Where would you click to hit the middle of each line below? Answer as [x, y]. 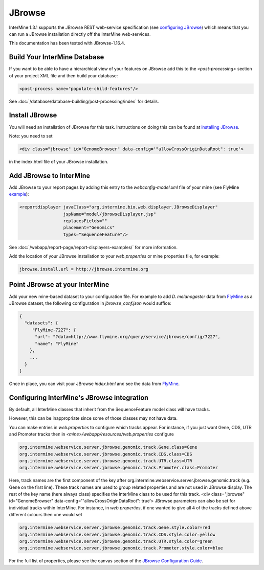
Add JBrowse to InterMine [50, 175]
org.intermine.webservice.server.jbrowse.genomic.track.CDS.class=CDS [106, 454]
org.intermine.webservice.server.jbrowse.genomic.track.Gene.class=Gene [108, 447]
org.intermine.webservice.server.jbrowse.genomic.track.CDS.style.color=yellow [117, 534]
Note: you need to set [31, 136]
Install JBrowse [33, 115]
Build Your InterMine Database [56, 57]
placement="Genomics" [89, 228]
